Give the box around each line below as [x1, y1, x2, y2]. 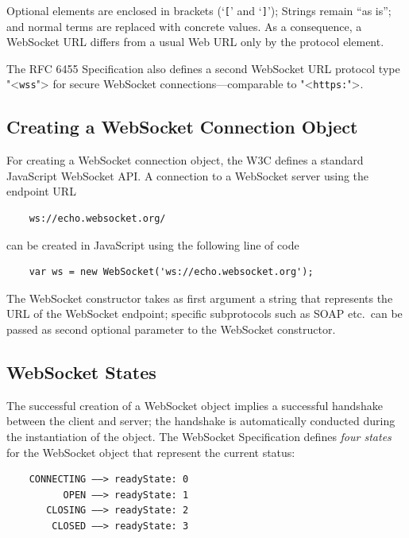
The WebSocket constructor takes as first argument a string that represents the [6, 289, 393, 306]
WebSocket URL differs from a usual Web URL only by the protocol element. [6, 33, 384, 50]
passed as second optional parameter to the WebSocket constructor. [6, 321, 336, 338]
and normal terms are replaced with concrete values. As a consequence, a [6, 17, 362, 34]
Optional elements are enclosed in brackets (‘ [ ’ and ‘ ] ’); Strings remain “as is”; [6, 2, 392, 18]
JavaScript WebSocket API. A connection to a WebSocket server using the [6, 167, 369, 184]
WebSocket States [6, 360, 156, 385]
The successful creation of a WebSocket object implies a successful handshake [6, 397, 383, 413]
